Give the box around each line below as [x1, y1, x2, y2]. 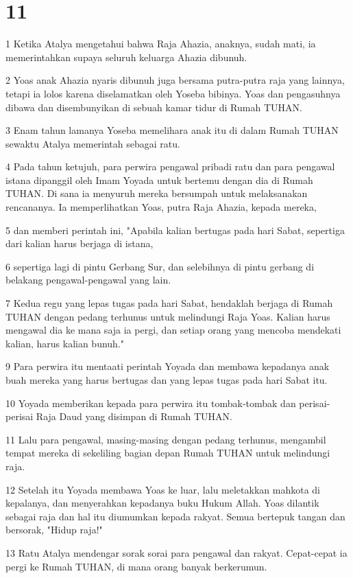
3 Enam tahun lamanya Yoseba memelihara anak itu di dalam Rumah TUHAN [5, 123, 339, 137]
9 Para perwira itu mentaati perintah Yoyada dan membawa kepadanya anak [5, 359, 330, 373]
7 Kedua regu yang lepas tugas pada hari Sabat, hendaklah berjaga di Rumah [5, 296, 333, 310]
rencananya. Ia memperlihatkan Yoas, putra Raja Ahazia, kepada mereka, [5, 200, 317, 214]
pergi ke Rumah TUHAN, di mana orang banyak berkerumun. [5, 559, 267, 573]
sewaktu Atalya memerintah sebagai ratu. [5, 136, 180, 150]
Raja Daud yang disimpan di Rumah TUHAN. [36, 409, 232, 424]
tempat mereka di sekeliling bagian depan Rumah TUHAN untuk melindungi [5, 446, 330, 460]
